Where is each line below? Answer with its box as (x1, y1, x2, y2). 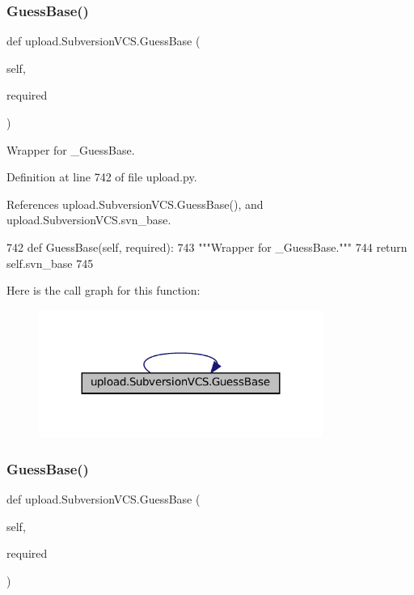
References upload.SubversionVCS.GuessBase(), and (6, 195, 264, 212)
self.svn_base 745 (6, 254, 94, 271)
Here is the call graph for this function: (6, 282, 201, 299)
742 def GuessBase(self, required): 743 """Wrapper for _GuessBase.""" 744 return (6, 238, 408, 255)
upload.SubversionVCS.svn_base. (6, 211, 171, 228)
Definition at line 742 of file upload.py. (6, 168, 197, 185)
